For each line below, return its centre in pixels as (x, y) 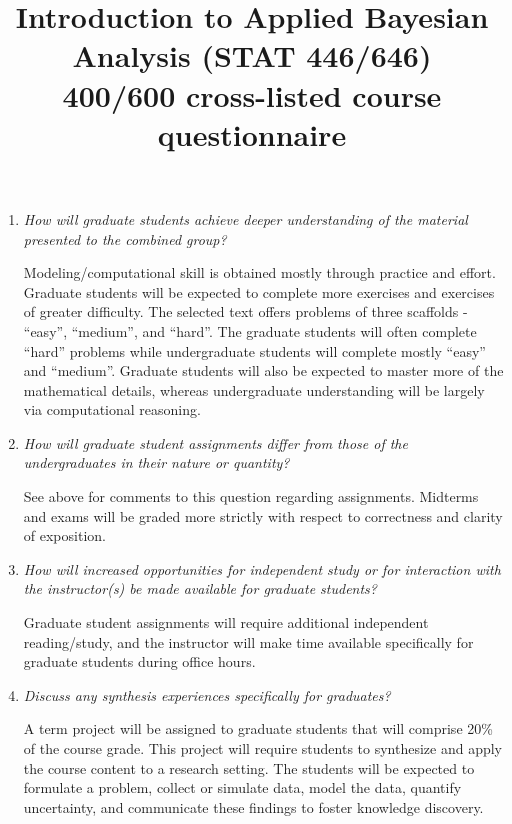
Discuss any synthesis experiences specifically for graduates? (207, 694)
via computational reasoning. (112, 409)
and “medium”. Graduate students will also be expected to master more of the (263, 370)
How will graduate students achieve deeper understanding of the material (245, 218)
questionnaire (252, 133)
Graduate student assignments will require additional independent (226, 622)
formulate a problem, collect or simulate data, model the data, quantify (242, 787)
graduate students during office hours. (139, 661)
